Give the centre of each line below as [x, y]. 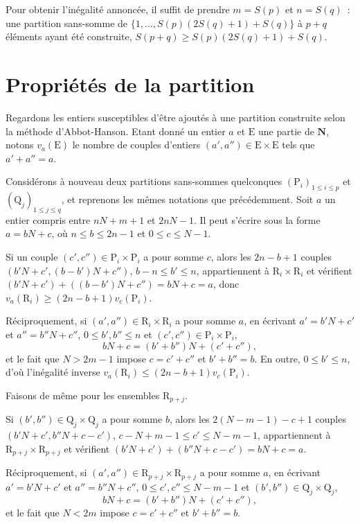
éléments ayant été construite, [69, 36]
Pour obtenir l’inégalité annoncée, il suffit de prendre [118, 9]
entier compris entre [48, 219]
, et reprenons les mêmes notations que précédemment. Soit [187, 199]
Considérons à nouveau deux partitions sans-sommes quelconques [144, 181]
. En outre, [277, 358]
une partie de [286, 131]
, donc [226, 284]
